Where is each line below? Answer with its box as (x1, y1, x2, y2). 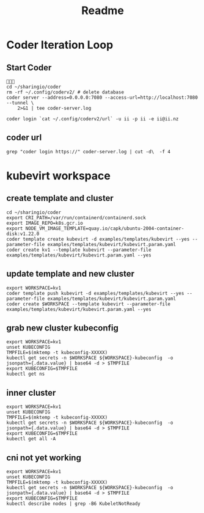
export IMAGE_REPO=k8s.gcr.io (6, 220, 84, 226)
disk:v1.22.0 (6, 230, 40, 237)
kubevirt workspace (6, 169, 111, 183)
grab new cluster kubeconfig (6, 323, 119, 333)
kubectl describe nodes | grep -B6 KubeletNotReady (6, 501, 140, 507)
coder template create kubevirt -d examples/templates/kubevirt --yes (6, 236, 190, 242)
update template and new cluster (6, 269, 134, 279)
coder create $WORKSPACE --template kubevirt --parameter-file (6, 300, 171, 307)
